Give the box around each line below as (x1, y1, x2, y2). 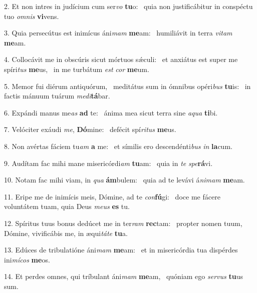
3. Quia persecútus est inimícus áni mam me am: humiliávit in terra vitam (4, 27, 232, 38)
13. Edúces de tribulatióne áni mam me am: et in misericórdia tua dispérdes (4, 244, 238, 255)
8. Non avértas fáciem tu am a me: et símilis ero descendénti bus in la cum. (4, 140, 232, 151)
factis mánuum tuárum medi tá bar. (4, 90, 110, 101)
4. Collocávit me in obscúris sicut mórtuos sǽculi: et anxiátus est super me (4, 54, 238, 64)
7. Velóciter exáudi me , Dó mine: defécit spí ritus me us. (4, 124, 176, 134)
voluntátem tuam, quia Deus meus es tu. (4, 201, 130, 211)
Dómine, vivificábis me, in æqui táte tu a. (4, 227, 128, 238)
